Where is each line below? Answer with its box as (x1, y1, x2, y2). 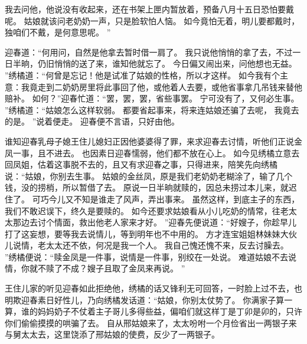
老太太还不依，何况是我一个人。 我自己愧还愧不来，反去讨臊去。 (37, 239, 289, 251)
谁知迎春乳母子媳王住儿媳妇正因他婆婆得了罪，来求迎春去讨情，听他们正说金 (5, 135, 302, 147)
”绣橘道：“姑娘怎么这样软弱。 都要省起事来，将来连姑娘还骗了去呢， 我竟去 (5, 103, 299, 116)
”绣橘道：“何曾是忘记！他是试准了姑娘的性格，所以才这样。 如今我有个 (5, 68, 280, 81)
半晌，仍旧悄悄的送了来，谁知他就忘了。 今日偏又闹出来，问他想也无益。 (12, 57, 297, 70)
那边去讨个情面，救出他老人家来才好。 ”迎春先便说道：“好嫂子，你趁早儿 (12, 216, 296, 228)
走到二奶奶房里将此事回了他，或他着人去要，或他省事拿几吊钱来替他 (37, 80, 302, 93)
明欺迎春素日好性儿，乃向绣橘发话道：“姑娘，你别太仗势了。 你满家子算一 (5, 293, 293, 306)
